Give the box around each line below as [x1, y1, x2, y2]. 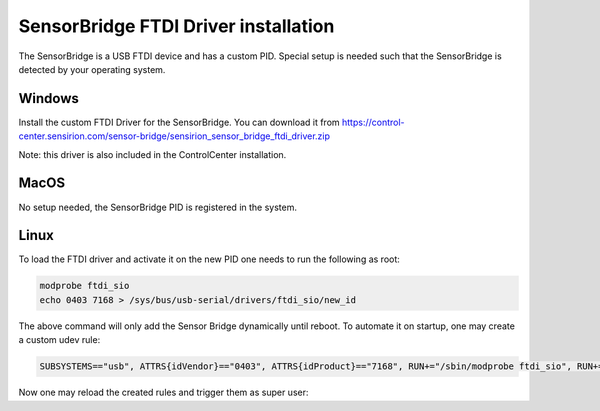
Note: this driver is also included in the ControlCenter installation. [18, 148, 287, 160]
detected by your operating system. [18, 63, 166, 75]
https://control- [341, 116, 405, 128]
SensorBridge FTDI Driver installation [18, 15, 335, 37]
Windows [18, 90, 79, 107]
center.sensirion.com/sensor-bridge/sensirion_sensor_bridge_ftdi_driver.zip [18, 130, 330, 142]
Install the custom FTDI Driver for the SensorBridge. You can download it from [18, 116, 340, 128]
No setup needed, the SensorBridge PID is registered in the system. [18, 201, 297, 213]
